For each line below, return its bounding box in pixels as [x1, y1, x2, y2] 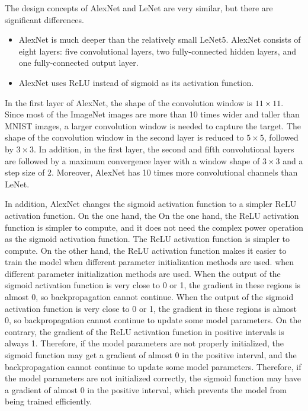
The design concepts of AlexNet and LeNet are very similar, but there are [5, 2, 273, 14]
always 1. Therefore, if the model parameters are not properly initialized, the [5, 337, 284, 349]
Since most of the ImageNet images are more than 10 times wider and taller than [5, 108, 300, 120]
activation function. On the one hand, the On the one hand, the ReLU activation [5, 209, 299, 221]
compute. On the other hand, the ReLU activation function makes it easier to [5, 244, 287, 256]
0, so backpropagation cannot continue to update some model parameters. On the [5, 314, 301, 326]
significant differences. [5, 13, 84, 26]
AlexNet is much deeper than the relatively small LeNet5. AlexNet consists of [18, 33, 301, 46]
